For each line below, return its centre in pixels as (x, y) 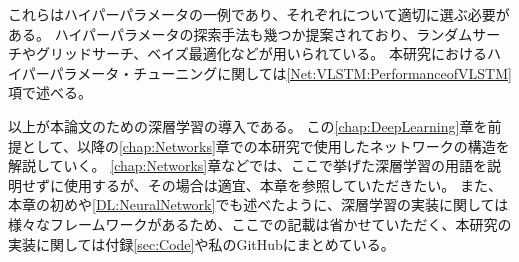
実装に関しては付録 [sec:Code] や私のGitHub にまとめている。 (201, 243)
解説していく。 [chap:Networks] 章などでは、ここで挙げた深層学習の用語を (247, 165)
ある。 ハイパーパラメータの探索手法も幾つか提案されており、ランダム (240, 33)
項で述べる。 (50, 92)
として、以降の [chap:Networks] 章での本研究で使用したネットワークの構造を (265, 145)
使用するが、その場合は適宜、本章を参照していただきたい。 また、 (282, 184)
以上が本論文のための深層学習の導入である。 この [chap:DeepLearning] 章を (248, 125)
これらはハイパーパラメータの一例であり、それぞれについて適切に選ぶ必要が (259, 14)
